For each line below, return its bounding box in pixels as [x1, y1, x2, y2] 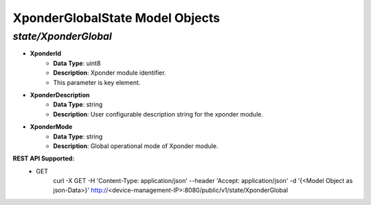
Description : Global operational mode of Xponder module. [53, 141, 218, 150]
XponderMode [30, 123, 73, 131]
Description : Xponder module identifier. [53, 69, 166, 77]
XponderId [30, 49, 62, 58]
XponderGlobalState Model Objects [12, 10, 220, 25]
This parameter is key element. [53, 78, 141, 86]
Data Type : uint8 [53, 59, 101, 67]
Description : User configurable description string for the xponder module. [53, 110, 264, 118]
